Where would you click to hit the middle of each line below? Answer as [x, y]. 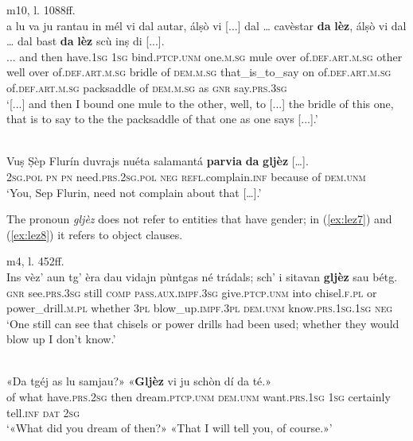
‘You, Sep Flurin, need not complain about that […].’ [134, 192]
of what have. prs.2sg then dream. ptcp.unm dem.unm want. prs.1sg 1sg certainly [199, 397]
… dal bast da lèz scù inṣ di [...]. [86, 41]
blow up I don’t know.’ [61, 339]
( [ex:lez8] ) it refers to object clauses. [95, 234]
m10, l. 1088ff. [41, 10]
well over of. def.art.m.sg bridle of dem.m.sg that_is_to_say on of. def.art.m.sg [199, 72]
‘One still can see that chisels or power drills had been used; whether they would [203, 323]
